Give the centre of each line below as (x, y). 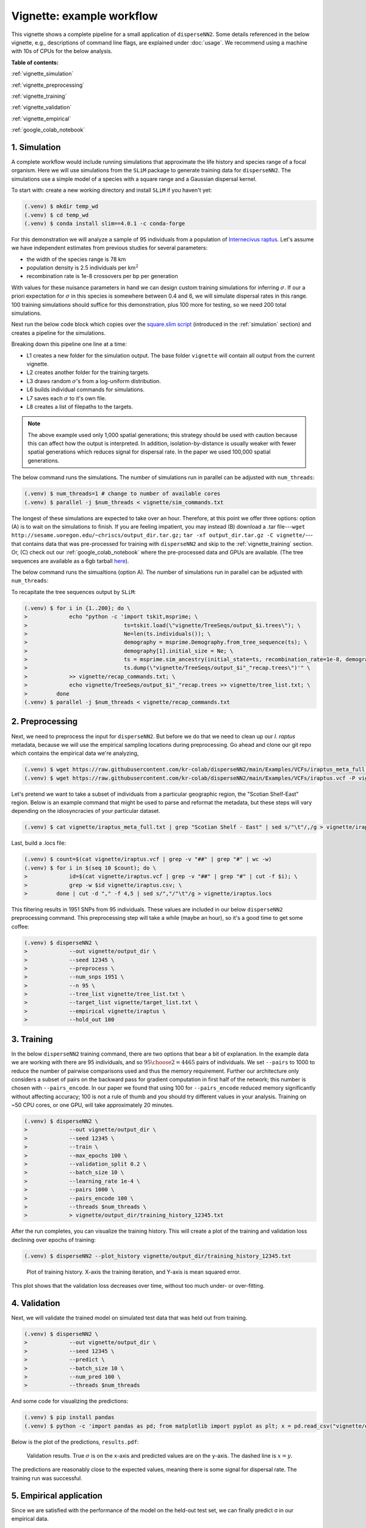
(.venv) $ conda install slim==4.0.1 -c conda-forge (105, 223)
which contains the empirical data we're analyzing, (75, 753)
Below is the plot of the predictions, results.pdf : (75, 1442)
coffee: (20, 927)
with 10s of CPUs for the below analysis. (62, 51)
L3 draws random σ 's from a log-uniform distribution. (94, 381)
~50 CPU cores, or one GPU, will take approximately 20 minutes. (92, 1105)
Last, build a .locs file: (39, 843)
